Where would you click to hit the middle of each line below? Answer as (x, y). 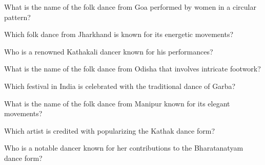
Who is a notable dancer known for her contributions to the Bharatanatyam (124, 148)
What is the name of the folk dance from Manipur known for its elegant (117, 103)
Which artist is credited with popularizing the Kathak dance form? (110, 130)
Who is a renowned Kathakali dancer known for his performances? (109, 51)
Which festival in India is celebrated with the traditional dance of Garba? (120, 86)
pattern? (17, 17)
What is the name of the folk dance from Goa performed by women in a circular (130, 7)
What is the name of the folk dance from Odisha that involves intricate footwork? (132, 69)
